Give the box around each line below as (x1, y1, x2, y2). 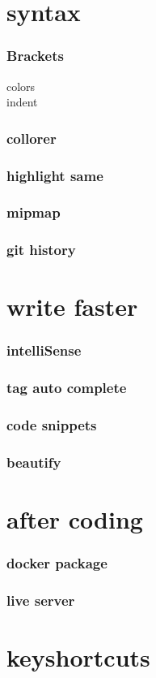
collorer (6, 127, 57, 148)
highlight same (6, 165, 103, 185)
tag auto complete (6, 378, 127, 398)
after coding (6, 503, 143, 536)
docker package (6, 553, 108, 573)
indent (6, 93, 38, 110)
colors (6, 77, 36, 94)
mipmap (6, 202, 61, 222)
